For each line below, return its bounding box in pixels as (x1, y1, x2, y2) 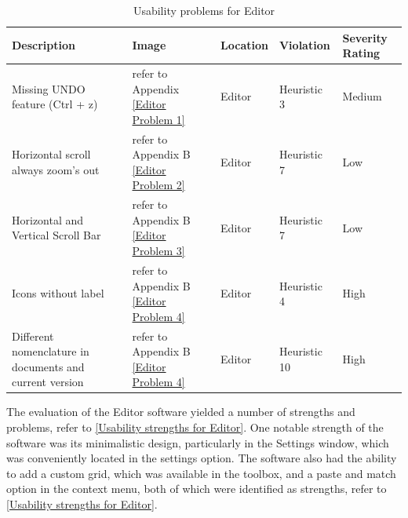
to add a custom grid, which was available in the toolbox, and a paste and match (6, 465, 396, 481)
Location (220, 37, 268, 53)
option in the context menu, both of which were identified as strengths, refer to (6, 480, 387, 497)
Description (12, 37, 76, 53)
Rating (342, 45, 381, 61)
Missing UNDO (12, 80, 86, 97)
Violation (279, 37, 330, 53)
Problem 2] (132, 177, 185, 193)
